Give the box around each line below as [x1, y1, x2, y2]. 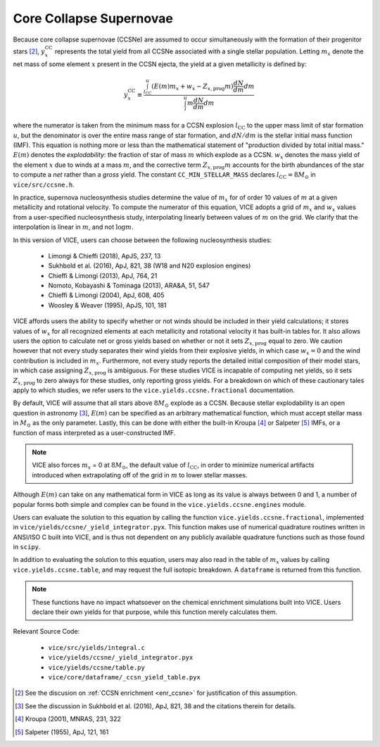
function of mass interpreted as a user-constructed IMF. [13, 428, 176, 437]
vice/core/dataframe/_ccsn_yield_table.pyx [48, 673, 201, 681]
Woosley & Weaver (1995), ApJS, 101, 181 [48, 301, 167, 309]
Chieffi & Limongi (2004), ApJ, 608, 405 [48, 291, 165, 299]
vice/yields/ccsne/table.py [48, 663, 146, 672]
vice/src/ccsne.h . [13, 180, 75, 189]
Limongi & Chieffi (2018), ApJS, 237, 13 [48, 251, 161, 260]
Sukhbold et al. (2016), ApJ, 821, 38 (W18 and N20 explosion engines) [48, 261, 251, 270]
